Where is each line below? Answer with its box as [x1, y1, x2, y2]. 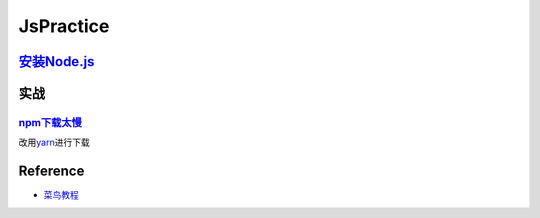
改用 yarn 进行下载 [18, 136, 90, 149]
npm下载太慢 [18, 115, 82, 129]
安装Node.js [18, 53, 95, 70]
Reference [18, 163, 85, 180]
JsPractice [18, 15, 110, 37]
